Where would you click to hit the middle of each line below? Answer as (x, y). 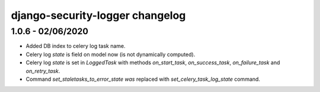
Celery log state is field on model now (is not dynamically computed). (111, 54)
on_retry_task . (43, 71)
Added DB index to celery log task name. (76, 46)
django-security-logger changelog (98, 15)
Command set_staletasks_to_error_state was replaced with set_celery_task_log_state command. (143, 79)
